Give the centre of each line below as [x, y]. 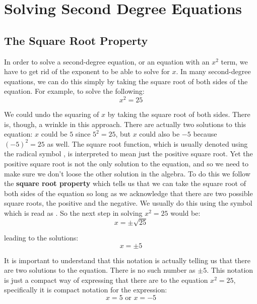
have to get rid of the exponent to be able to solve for [87, 71]
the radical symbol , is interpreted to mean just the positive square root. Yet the [128, 154]
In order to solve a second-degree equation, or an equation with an [107, 61]
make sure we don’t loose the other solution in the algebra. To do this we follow [127, 173]
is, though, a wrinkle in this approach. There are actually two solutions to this [125, 124]
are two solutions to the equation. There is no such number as [100, 270]
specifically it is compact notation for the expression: [86, 290]
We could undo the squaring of [52, 114]
